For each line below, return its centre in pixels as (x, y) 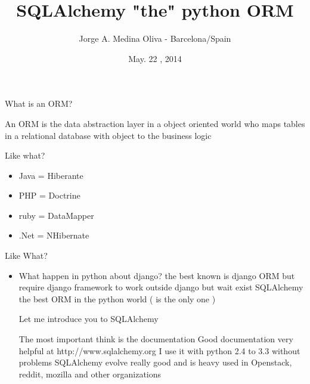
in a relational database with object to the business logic (108, 135)
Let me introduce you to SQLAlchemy (89, 319)
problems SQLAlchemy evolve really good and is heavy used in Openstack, (155, 362)
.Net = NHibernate (54, 235)
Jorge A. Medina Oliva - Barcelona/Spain (155, 38)
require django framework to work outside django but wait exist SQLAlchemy (161, 287)
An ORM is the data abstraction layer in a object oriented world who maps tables (155, 123)
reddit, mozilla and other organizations (90, 374)
